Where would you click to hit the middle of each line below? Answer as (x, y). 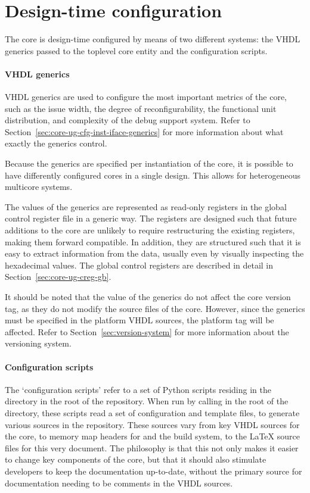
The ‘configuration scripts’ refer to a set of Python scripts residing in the (138, 389)
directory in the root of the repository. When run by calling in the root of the (147, 401)
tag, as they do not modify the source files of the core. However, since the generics (155, 308)
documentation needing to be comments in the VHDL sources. (119, 483)
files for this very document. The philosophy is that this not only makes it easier (152, 447)
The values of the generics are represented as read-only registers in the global (146, 206)
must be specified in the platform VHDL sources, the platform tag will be (139, 320)
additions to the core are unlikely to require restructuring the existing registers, (150, 230)
